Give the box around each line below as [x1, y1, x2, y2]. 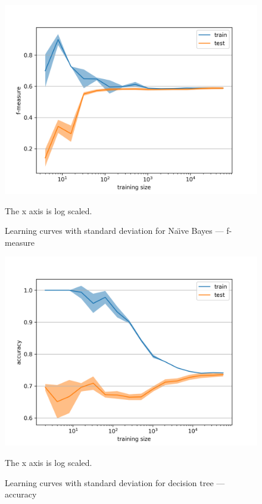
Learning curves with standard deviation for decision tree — [5, 476, 225, 489]
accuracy [5, 488, 37, 500]
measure [5, 236, 35, 248]
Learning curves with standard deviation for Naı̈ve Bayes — [5, 224, 224, 237]
